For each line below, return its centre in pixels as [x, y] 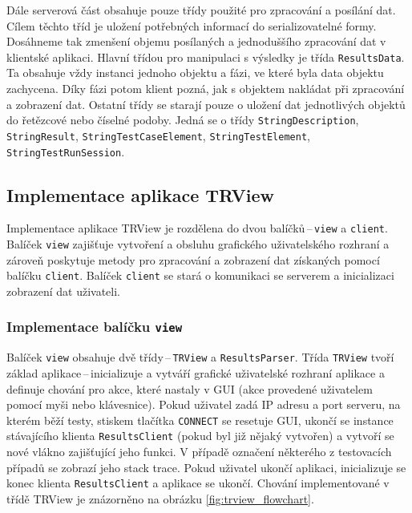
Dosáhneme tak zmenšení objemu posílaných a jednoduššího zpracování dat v [196, 41]
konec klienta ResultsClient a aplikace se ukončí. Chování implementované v [198, 483]
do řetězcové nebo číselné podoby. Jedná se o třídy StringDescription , [183, 120]
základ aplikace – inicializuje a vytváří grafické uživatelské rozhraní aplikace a [196, 372]
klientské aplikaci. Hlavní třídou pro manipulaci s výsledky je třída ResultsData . [206, 57]
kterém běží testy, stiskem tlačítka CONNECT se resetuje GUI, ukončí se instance [200, 420]
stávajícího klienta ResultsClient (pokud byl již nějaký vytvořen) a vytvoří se [200, 436]
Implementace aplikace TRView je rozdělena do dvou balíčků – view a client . [197, 228]
